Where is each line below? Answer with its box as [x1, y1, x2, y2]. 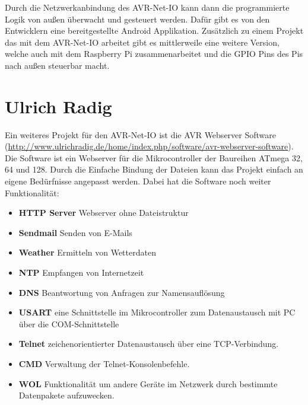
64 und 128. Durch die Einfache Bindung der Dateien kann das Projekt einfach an [5, 163, 303, 176]
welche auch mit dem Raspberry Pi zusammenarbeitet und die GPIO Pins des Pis [5, 47, 303, 60]
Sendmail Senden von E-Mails [18, 226, 132, 238]
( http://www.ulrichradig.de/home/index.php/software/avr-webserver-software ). [5, 140, 294, 152]
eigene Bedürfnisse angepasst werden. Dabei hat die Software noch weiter [5, 175, 271, 187]
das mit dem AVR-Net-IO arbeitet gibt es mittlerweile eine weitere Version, [5, 36, 280, 48]
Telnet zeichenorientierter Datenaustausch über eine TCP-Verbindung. [18, 337, 279, 350]
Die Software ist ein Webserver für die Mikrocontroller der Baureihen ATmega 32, [5, 151, 303, 164]
